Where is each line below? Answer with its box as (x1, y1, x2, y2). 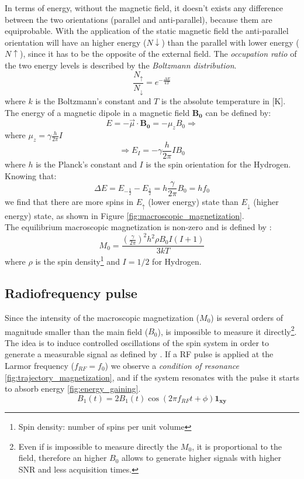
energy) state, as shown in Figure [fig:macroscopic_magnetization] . (5, 209, 244, 221)
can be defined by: (205, 106, 271, 118)
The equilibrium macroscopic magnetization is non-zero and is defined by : (5, 221, 272, 233)
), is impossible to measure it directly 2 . (157, 323, 297, 337)
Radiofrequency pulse (5, 284, 137, 302)
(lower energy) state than (148, 196, 239, 208)
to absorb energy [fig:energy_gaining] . (5, 382, 141, 395)
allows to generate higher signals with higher (122, 451, 282, 464)
